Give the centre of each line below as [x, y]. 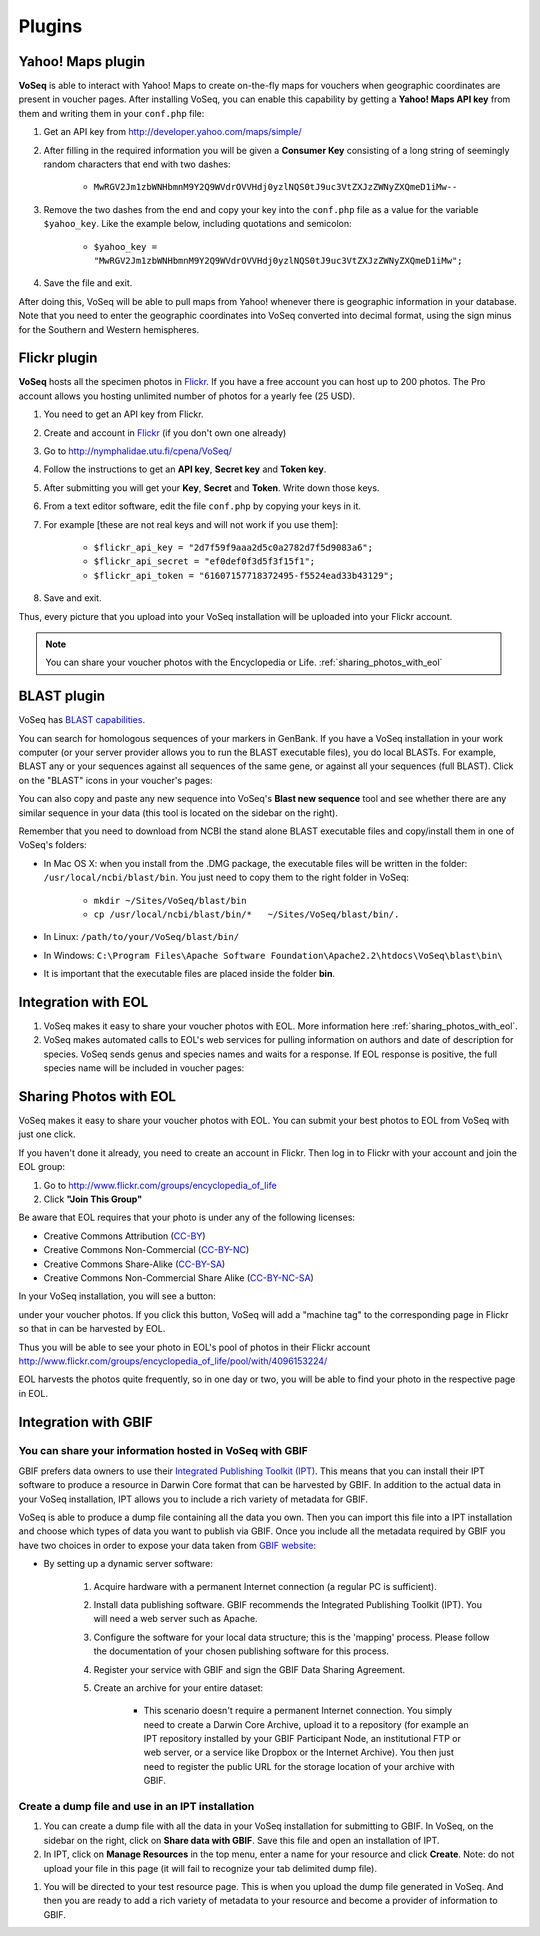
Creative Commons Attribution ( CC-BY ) [124, 1236]
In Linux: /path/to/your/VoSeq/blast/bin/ [141, 937]
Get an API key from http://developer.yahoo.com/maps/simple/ [172, 132]
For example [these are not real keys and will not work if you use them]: [191, 524]
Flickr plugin [58, 358]
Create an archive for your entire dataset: [178, 1687]
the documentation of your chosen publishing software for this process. [241, 1651]
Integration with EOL [83, 1001]
